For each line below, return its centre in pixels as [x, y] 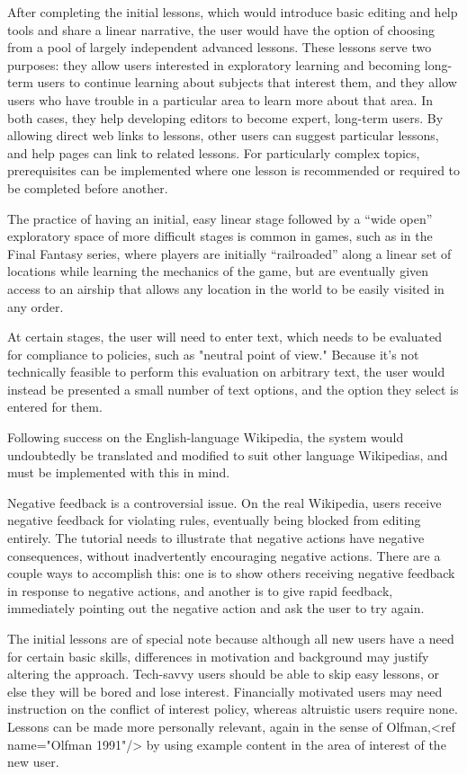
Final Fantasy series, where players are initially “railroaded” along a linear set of [229, 253]
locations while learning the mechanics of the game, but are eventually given [218, 271]
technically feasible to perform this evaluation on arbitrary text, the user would [226, 372]
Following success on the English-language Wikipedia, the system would [206, 437]
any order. [36, 306]
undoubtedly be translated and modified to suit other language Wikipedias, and [228, 454]
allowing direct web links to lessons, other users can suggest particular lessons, [223, 135]
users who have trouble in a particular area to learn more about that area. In [220, 99]
